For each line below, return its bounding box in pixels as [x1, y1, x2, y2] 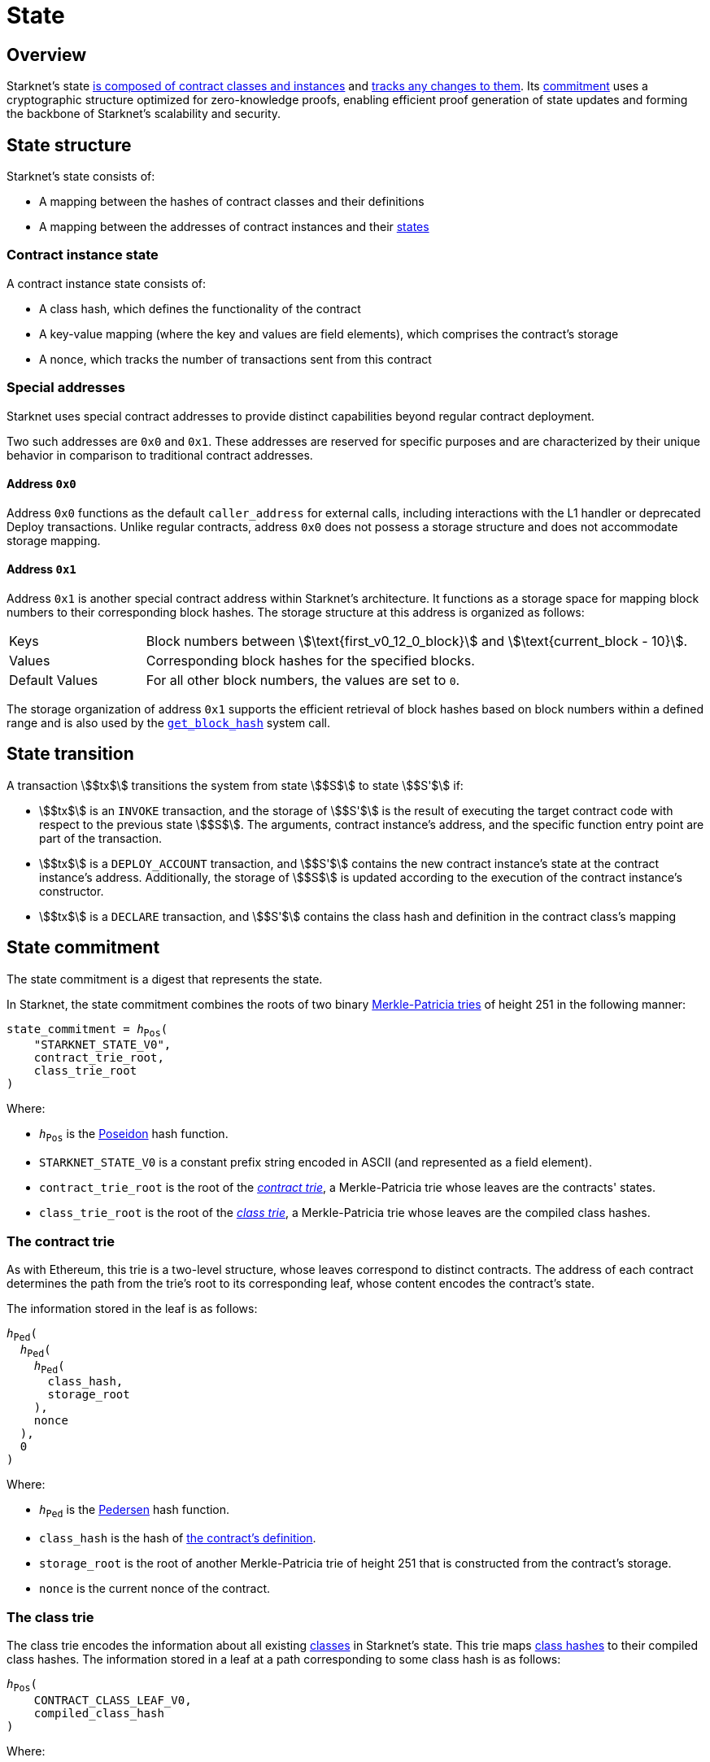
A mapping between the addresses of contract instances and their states [39, 220, 429, 234]
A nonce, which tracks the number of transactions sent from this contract [39, 351, 432, 366]
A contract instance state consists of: [7, 276, 207, 290]
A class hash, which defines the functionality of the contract [39, 301, 361, 316]
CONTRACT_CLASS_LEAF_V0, [33, 1693, 192, 1707]
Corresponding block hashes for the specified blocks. [146, 652, 475, 669]
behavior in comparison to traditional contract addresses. [7, 447, 313, 462]
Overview [7, 44, 87, 65]
